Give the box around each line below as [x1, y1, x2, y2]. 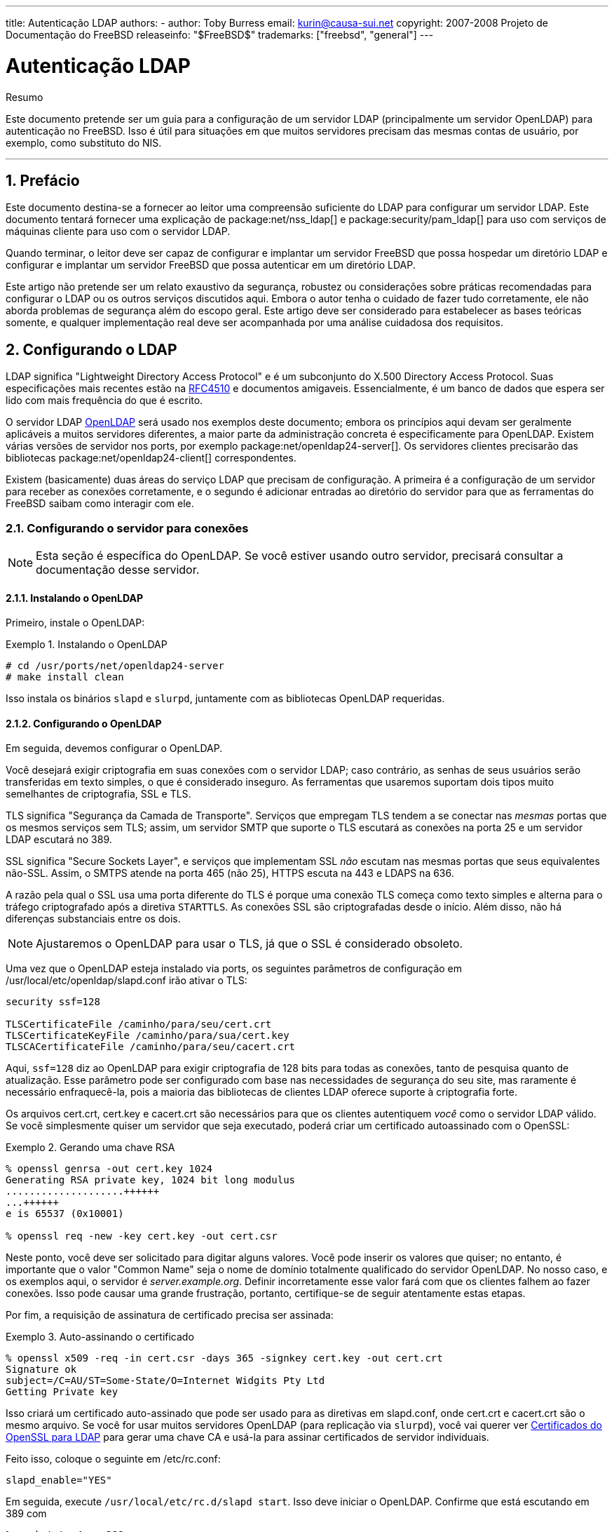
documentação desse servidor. [36, 562, 200, 577]
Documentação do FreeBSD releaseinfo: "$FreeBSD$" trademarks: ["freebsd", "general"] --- [6, 29, 434, 41]
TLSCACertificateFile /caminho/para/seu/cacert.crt [6, 1041, 296, 1053]
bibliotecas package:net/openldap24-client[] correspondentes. [6, 452, 296, 464]
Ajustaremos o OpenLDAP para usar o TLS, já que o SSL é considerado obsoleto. [36, 936, 463, 951]
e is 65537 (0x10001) [6, 1208, 124, 1220]
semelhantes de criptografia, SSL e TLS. [6, 788, 191, 800]
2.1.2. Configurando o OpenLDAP [6, 717, 162, 730]
